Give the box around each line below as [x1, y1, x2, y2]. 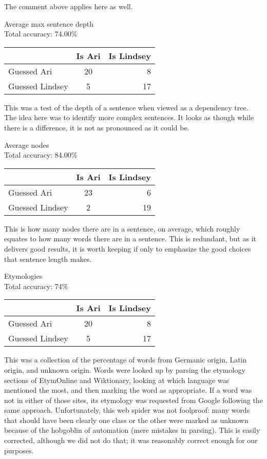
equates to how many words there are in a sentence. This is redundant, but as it [4, 233, 256, 244]
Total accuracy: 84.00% [4, 149, 78, 160]
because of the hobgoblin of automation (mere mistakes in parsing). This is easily [4, 425, 260, 435]
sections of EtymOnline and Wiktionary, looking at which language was [4, 374, 230, 385]
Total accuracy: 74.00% [4, 28, 78, 39]
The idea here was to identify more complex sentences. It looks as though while [4, 112, 254, 123]
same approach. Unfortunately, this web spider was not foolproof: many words [4, 405, 250, 415]
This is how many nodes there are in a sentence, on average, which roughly [4, 223, 240, 234]
